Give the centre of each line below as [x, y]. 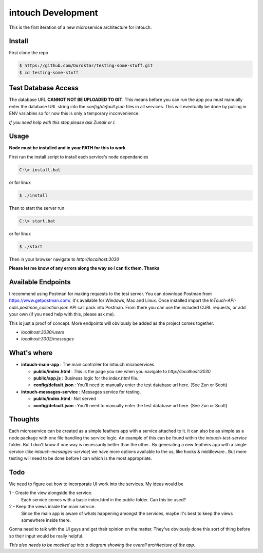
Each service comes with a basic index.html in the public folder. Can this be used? [103, 499]
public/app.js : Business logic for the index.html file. [86, 378]
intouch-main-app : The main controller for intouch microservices [88, 365]
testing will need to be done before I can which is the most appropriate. [81, 458]
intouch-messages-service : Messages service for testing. [81, 392]
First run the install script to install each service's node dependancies [79, 157]
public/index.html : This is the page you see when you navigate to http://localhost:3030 [122, 371]
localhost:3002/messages [47, 339]
